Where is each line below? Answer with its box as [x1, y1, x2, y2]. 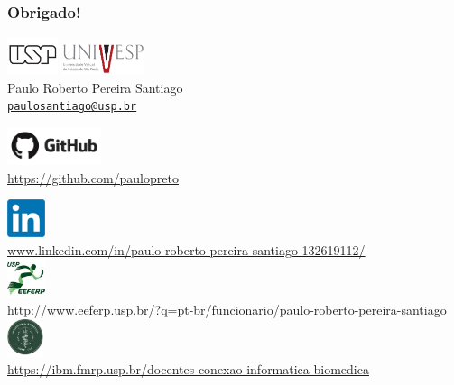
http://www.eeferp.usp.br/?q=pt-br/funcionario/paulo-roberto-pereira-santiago [7, 300, 447, 319]
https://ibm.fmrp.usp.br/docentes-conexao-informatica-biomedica [7, 360, 369, 379]
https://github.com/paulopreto [7, 168, 179, 187]
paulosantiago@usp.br [7, 100, 137, 114]
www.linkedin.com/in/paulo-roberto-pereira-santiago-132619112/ [7, 240, 366, 259]
